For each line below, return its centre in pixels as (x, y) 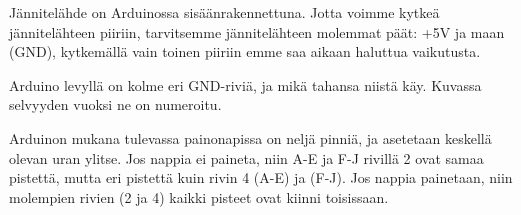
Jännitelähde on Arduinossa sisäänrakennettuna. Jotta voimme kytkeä (224, 12)
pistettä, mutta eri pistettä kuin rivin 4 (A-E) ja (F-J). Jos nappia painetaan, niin (261, 177)
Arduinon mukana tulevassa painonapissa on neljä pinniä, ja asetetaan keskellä (250, 137)
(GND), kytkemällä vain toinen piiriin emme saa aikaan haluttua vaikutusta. (245, 51)
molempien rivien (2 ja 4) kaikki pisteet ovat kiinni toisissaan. (199, 196)
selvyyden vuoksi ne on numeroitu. (115, 104)
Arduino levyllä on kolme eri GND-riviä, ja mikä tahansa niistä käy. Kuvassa (245, 84)
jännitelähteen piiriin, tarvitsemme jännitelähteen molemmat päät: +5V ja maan (257, 31)
